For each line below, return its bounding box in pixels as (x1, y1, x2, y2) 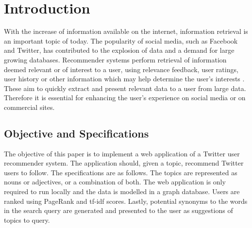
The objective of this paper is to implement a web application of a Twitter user (4, 148, 240, 158)
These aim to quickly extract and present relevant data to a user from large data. (4, 83, 246, 93)
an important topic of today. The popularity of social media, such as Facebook (4, 35, 238, 46)
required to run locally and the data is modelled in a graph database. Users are (4, 186, 240, 197)
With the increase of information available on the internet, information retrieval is (4, 26, 248, 36)
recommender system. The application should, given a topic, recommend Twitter (4, 158, 244, 168)
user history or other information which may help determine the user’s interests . (4, 74, 245, 84)
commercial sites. (4, 102, 55, 112)
